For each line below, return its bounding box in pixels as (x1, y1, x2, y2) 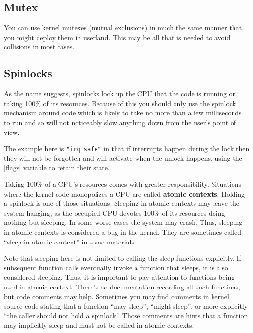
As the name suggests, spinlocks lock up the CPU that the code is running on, (4, 89, 238, 99)
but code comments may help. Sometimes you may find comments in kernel (4, 291, 229, 301)
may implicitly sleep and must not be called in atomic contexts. (4, 320, 194, 330)
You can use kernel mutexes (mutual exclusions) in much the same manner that (4, 22, 242, 33)
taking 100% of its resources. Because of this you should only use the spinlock (4, 98, 236, 108)
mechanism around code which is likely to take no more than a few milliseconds (4, 108, 242, 118)
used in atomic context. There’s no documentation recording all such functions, (4, 281, 240, 291)
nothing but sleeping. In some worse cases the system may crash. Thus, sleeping (4, 217, 243, 227)
